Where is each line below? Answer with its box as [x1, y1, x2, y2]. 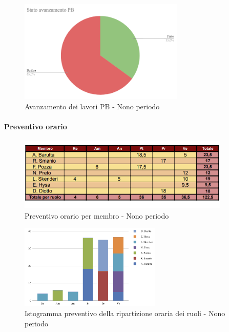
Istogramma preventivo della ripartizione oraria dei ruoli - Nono [25, 308, 225, 319]
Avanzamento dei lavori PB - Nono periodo [25, 101, 160, 112]
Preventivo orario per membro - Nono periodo [25, 210, 169, 221]
